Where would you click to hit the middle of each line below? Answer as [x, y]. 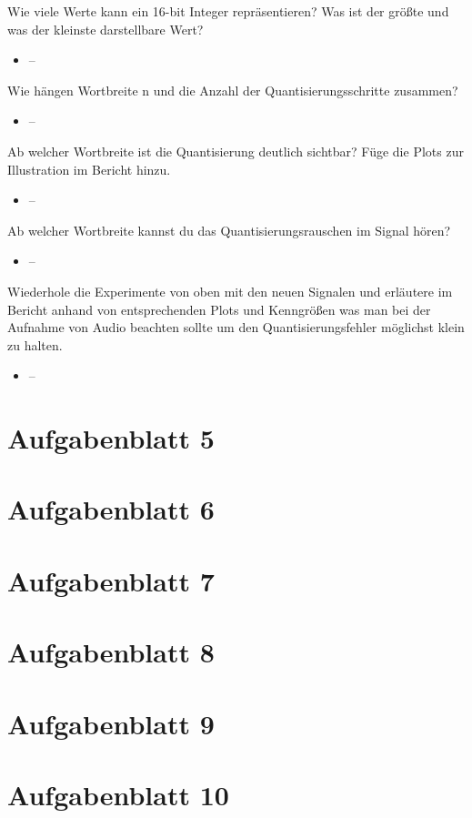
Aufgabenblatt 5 [111, 438]
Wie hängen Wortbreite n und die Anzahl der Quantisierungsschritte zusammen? [233, 90]
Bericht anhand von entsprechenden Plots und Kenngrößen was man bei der [219, 309]
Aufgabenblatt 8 [111, 652]
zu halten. [35, 344]
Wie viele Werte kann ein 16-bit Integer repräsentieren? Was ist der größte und [228, 11]
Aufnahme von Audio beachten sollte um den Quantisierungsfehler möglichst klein [236, 327]
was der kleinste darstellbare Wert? [105, 29]
